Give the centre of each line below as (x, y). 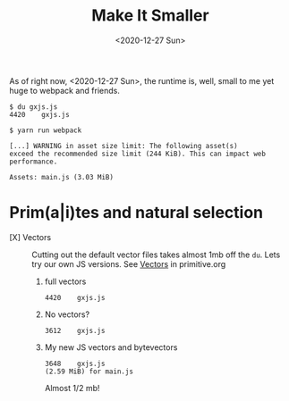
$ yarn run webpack (46, 130)
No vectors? (67, 314)
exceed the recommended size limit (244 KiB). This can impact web (138, 154)
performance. (34, 162)
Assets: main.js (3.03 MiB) (62, 177)
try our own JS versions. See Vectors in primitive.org (129, 263)
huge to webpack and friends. (65, 90)
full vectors (65, 281)
